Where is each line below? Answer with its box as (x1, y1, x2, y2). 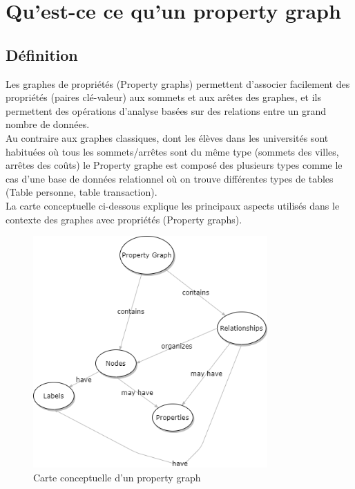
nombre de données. (6, 117, 90, 131)
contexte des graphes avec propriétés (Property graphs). (6, 212, 242, 226)
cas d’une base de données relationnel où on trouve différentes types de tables (6, 171, 334, 185)
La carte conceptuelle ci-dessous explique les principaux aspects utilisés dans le (6, 198, 340, 212)
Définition (6, 44, 78, 65)
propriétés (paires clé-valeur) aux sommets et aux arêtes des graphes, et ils (6, 90, 321, 104)
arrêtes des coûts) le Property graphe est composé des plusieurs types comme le (6, 158, 343, 172)
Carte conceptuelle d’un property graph (33, 470, 201, 484)
